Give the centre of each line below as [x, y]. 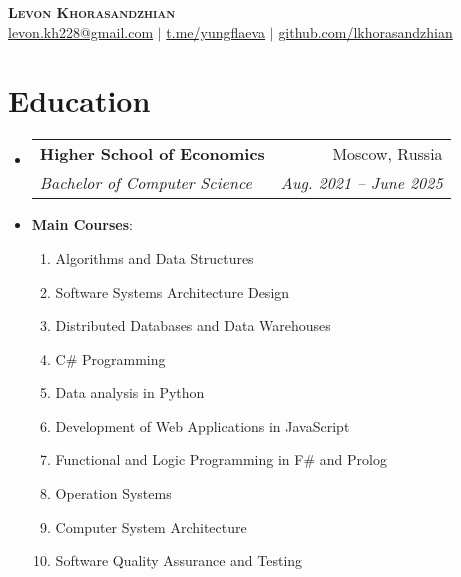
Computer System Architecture [151, 526]
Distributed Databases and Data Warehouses [193, 325]
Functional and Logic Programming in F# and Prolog [221, 459]
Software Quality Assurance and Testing [179, 560]
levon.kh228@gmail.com [81, 31]
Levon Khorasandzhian [92, 12]
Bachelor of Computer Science [145, 183]
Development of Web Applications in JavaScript [202, 425]
